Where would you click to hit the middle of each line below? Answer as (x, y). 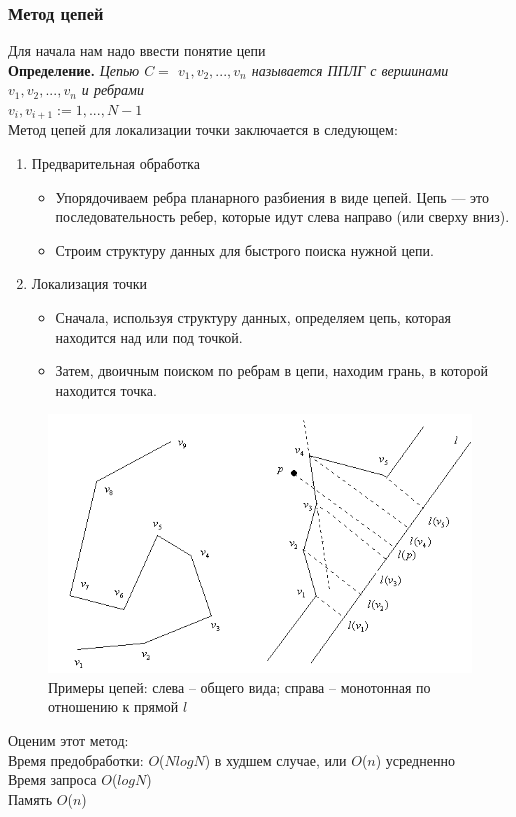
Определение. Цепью (74, 69)
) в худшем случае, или (275, 759)
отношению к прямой (113, 706)
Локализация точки (89, 283)
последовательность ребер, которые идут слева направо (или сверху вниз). (282, 216)
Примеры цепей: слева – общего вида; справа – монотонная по (239, 686)
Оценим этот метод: (68, 740)
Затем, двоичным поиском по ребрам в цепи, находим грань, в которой (271, 370)
